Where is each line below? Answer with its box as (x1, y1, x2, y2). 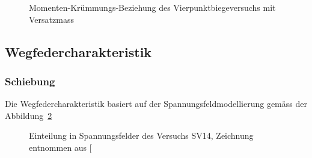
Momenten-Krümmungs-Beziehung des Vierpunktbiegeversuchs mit (29, 1, 276, 13)
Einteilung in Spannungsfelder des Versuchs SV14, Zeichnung (29, 129, 254, 142)
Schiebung (5, 73, 55, 88)
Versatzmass (29, 13, 74, 25)
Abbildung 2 (5, 109, 52, 121)
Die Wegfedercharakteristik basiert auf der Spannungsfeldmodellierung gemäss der (5, 97, 307, 110)
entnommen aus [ (29, 141, 92, 153)
